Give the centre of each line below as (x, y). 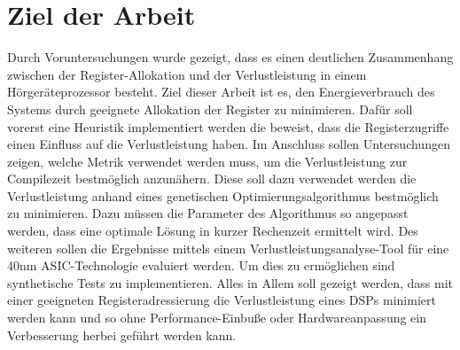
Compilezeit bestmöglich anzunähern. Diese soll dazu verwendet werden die (212, 179)
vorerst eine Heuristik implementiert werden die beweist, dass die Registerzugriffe (228, 126)
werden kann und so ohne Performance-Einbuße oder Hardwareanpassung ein (217, 318)
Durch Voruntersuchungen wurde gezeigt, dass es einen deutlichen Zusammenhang (230, 57)
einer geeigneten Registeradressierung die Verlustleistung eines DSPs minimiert (222, 300)
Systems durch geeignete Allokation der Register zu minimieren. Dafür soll (210, 109)
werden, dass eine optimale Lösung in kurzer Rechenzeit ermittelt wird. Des (213, 231)
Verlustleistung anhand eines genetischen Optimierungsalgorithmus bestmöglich (223, 195)
